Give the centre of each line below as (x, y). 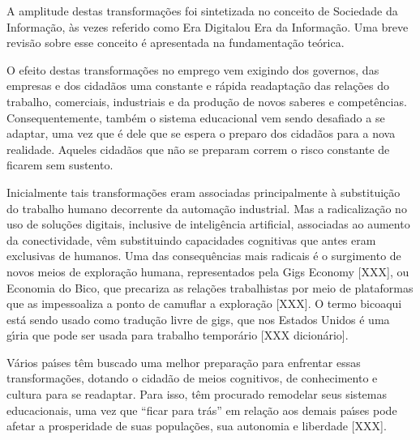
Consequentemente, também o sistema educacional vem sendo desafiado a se (196, 117)
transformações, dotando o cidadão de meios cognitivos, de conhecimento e (192, 378)
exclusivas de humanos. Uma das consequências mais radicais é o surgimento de (204, 256)
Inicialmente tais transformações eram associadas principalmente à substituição (204, 192)
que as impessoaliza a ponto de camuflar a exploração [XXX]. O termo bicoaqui (204, 303)
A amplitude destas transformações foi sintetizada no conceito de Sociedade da (202, 11)
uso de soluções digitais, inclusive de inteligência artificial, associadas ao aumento (208, 224)
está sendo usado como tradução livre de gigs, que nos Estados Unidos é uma (198, 319)
